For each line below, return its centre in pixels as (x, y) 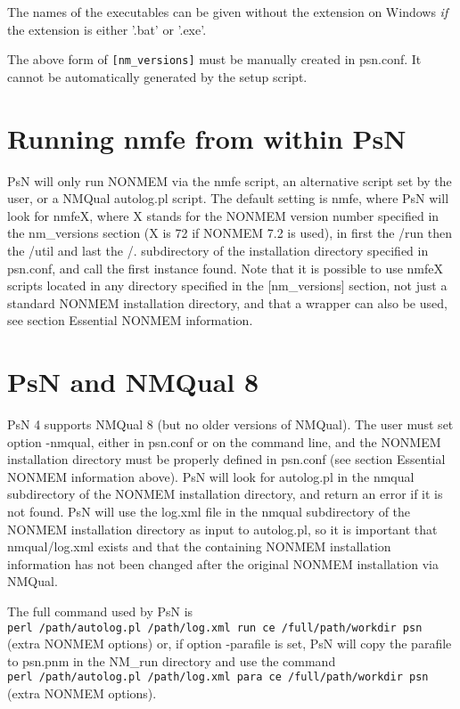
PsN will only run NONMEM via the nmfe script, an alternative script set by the (230, 180)
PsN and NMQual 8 (133, 382)
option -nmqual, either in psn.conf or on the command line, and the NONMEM (224, 441)
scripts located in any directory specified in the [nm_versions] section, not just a (227, 285)
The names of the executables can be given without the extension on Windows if (228, 12)
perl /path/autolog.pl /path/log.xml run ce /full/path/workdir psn (215, 628)
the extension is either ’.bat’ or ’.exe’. (107, 29)
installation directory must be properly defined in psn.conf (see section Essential (226, 459)
